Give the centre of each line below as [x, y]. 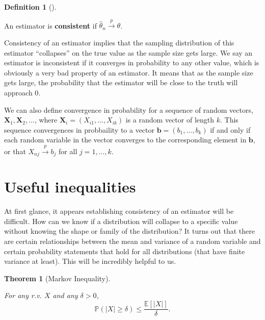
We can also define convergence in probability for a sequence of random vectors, [129, 109]
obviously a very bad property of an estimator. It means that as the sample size [129, 72]
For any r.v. [23, 295]
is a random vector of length [170, 120]
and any [65, 295]
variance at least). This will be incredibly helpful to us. [90, 261]
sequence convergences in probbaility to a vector [79, 129]
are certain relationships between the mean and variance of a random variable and [132, 241]
